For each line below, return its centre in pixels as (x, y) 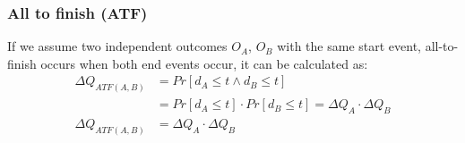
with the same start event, (349, 46)
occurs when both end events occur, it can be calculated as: (204, 63)
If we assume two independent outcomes (117, 46)
